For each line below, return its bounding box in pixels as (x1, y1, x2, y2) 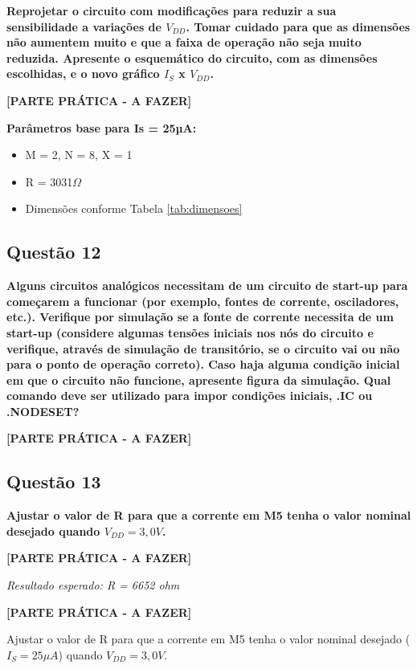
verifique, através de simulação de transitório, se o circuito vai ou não (6, 340, 400, 357)
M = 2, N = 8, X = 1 (25, 146, 133, 163)
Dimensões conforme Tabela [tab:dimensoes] (25, 200, 243, 217)
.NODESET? (6, 402, 80, 419)
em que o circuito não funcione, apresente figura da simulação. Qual (6, 371, 391, 388)
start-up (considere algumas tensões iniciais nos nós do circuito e (6, 324, 374, 341)
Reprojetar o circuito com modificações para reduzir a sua (6, 2, 337, 18)
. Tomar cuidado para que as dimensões (186, 18, 411, 35)
